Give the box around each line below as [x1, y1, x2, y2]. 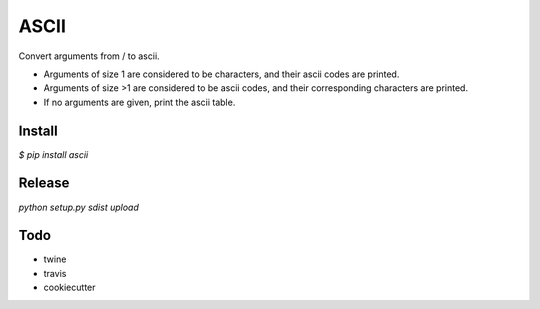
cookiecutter [43, 281, 96, 294]
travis [43, 267, 67, 279]
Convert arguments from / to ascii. [18, 50, 160, 62]
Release [18, 175, 70, 192]
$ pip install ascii [18, 148, 89, 160]
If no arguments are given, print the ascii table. [43, 96, 236, 108]
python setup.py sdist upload [18, 201, 140, 213]
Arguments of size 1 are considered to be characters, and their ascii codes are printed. [43, 68, 400, 80]
